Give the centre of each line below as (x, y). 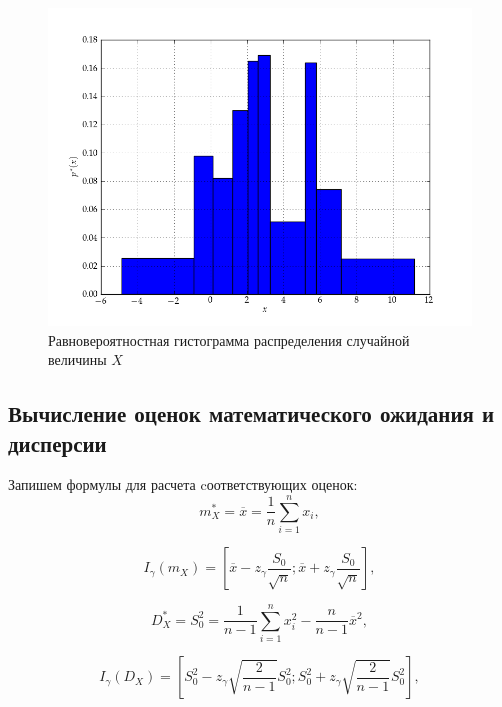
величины (77, 359)
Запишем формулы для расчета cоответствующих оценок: (183, 484)
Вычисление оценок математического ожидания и (251, 413)
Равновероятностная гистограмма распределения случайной (229, 339)
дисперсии (57, 442)
